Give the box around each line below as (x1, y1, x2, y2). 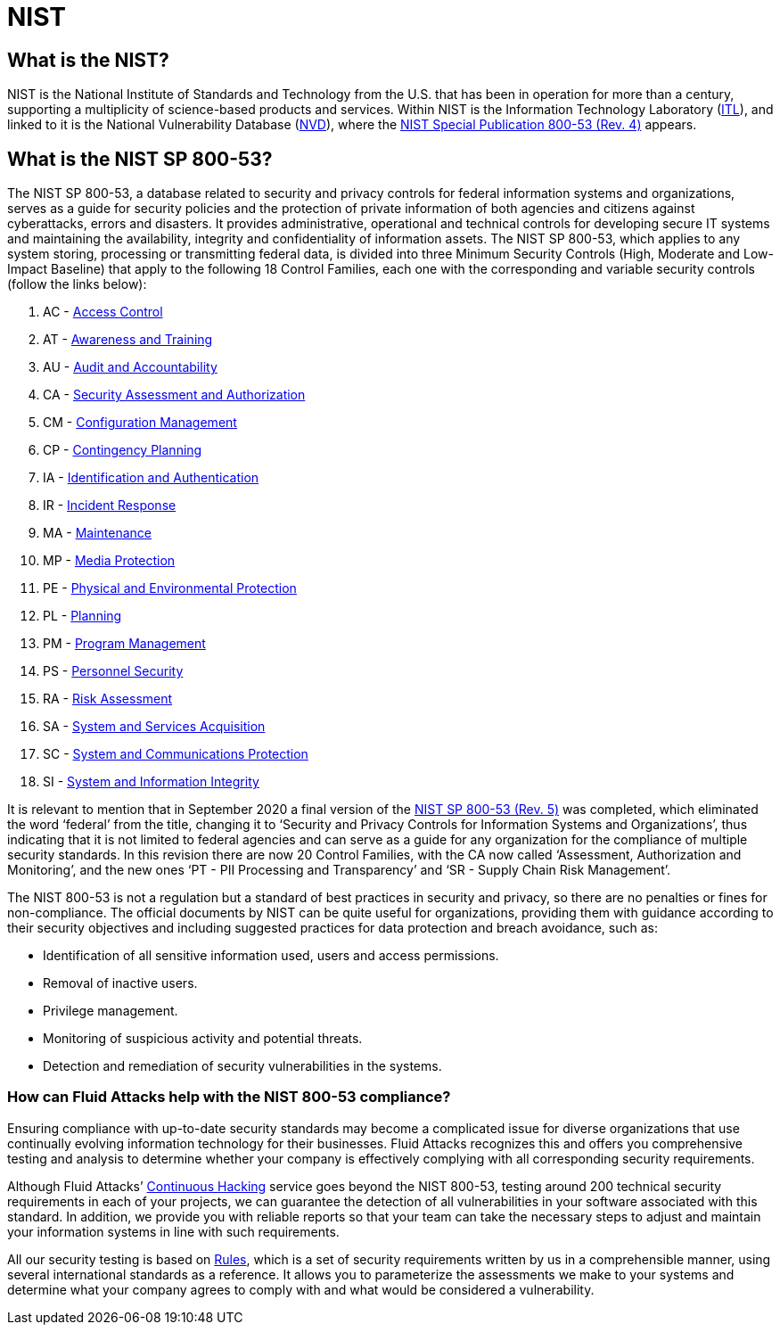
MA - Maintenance (43, 525, 152, 541)
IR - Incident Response (43, 497, 177, 514)
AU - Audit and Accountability (43, 359, 218, 375)
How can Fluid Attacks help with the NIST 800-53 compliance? (7, 1088, 451, 1106)
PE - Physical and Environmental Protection (43, 580, 297, 596)
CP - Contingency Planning (43, 442, 202, 458)
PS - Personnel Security (43, 663, 184, 679)
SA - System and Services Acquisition (43, 719, 266, 735)
